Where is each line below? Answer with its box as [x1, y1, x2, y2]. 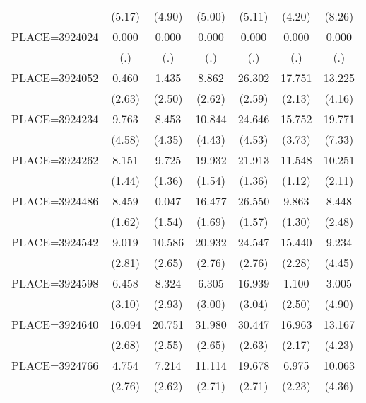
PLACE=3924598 [11, 275, 99, 291]
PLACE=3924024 [11, 28, 99, 45]
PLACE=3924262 [11, 152, 99, 168]
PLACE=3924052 [11, 69, 99, 86]
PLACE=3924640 [11, 316, 99, 332]
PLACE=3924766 [11, 357, 99, 373]
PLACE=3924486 [11, 193, 99, 209]
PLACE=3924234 [11, 110, 99, 127]
